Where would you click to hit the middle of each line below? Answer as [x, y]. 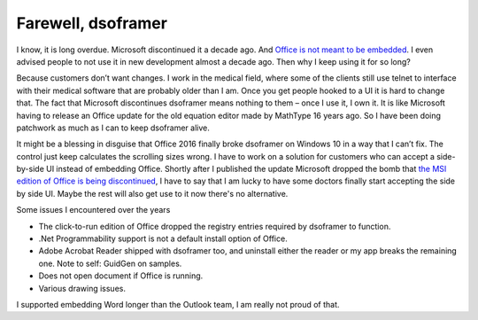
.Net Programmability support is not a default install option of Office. [163, 238]
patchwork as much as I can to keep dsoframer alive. [113, 128]
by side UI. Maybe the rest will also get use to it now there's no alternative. [152, 193]
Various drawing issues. [82, 288]
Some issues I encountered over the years [93, 210]
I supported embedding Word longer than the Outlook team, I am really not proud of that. [178, 304]
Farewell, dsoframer [92, 23]
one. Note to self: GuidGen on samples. [110, 263]
